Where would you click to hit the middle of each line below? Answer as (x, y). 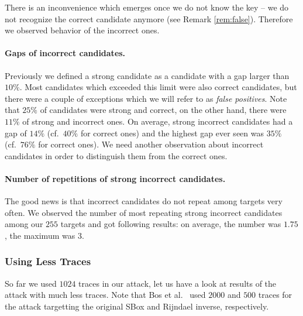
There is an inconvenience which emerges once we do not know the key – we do (147, 7)
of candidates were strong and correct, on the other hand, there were (163, 110)
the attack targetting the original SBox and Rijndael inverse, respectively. (137, 306)
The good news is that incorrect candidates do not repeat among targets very (144, 201)
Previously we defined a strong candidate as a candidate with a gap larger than (147, 75)
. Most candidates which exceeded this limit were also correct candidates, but (158, 87)
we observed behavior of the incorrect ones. (82, 30)
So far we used (31, 283)
